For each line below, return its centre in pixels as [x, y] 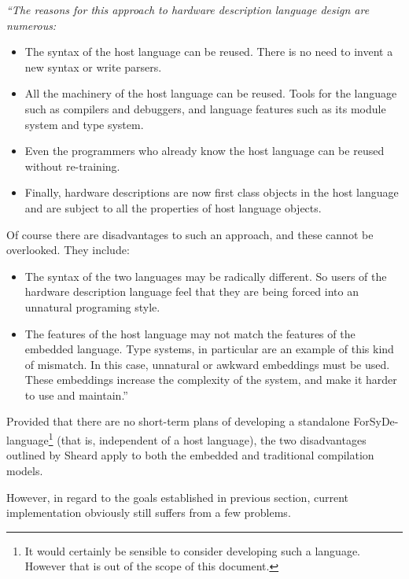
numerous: [31, 25]
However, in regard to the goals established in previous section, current [177, 497]
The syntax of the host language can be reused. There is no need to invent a [209, 52]
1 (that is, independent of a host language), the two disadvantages [207, 439]
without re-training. [72, 166]
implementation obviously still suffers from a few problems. [149, 513]
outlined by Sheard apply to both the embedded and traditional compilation [190, 455]
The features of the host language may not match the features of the [190, 333]
